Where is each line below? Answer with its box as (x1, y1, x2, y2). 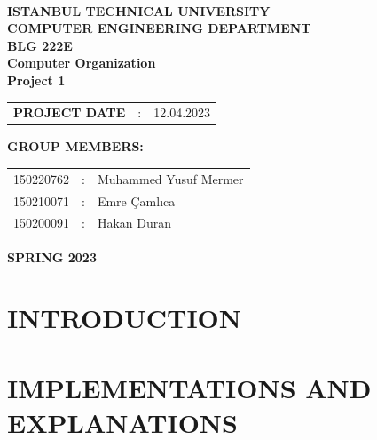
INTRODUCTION (7, 300, 242, 336)
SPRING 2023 (7, 247, 97, 266)
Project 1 (7, 70, 66, 89)
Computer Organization (7, 53, 156, 72)
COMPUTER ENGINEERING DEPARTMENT (7, 19, 311, 37)
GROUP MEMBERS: (7, 137, 144, 156)
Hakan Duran (97, 213, 171, 232)
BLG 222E (7, 36, 73, 54)
